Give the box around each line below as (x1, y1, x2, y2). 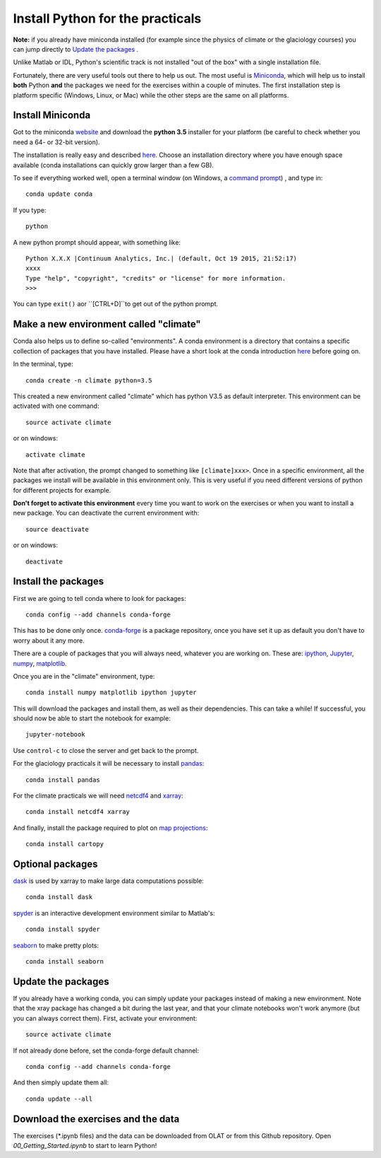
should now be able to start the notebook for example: (13, 714, 171, 723)
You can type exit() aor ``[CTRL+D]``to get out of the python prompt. (13, 300, 219, 308)
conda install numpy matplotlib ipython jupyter (25, 689, 197, 696)
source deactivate (25, 525, 90, 533)
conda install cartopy (25, 840, 104, 848)
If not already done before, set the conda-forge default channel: (13, 1046, 200, 1055)
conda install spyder (25, 925, 100, 933)
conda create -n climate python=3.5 (25, 376, 152, 385)
